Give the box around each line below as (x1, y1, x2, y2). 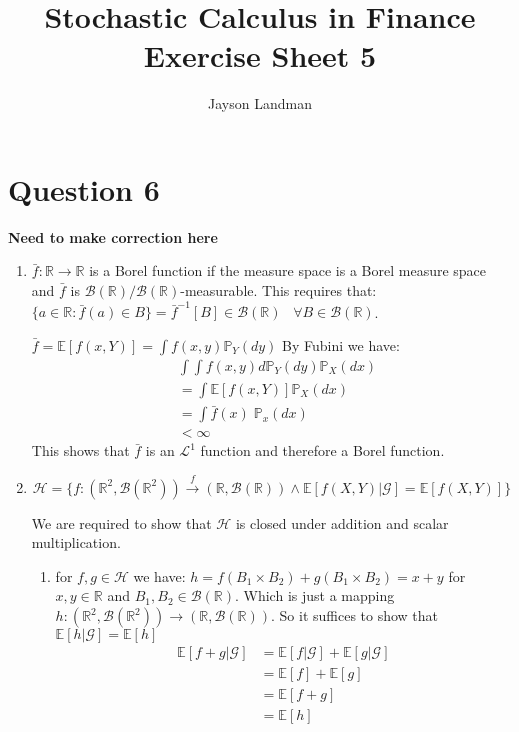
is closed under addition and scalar (235, 512, 449, 533)
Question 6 (8, 168, 160, 209)
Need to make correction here (8, 226, 218, 247)
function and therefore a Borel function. (200, 440, 445, 461)
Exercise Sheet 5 (143, 35, 377, 76)
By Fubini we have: (282, 334, 400, 355)
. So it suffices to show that (270, 605, 439, 626)
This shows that (31, 440, 130, 461)
